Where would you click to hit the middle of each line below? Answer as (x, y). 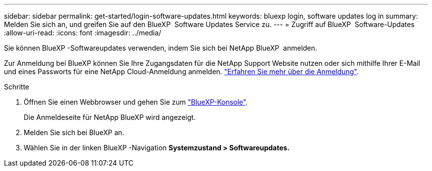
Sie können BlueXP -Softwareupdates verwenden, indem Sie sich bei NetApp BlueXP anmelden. (161, 48)
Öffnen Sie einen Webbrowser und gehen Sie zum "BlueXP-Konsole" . (136, 102)
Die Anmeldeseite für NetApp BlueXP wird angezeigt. (110, 117)
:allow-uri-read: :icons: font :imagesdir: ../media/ (83, 33)
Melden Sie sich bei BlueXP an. (74, 132)
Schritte (17, 87)
